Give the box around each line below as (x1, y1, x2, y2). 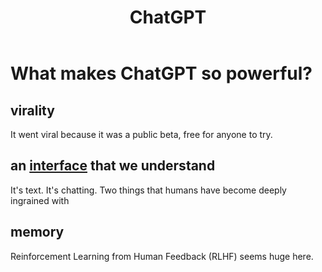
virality (10, 102, 55, 119)
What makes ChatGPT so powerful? (10, 62, 313, 85)
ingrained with (10, 194, 70, 206)
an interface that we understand (10, 157, 216, 175)
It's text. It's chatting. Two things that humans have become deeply (10, 184, 287, 196)
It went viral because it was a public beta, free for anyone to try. (10, 129, 273, 140)
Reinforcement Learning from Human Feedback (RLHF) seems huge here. (10, 250, 314, 262)
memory (10, 224, 65, 241)
